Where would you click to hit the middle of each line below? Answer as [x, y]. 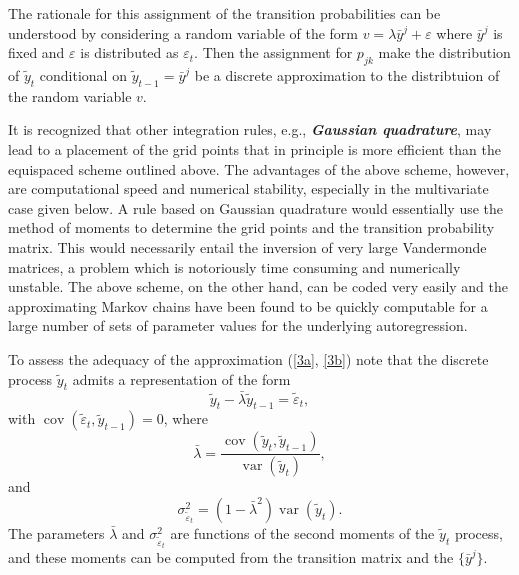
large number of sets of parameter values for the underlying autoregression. [238, 325]
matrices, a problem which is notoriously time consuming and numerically [234, 266]
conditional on [83, 74]
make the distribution [444, 52]
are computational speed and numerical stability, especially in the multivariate [248, 188]
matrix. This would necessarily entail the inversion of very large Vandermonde [247, 246]
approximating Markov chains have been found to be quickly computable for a [248, 305]
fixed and [36, 52]
